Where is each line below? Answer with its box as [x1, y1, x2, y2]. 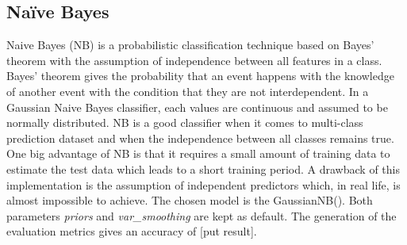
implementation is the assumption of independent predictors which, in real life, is [6, 176, 401, 193]
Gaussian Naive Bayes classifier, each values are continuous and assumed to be [6, 98, 388, 115]
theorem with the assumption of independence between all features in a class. [6, 52, 382, 68]
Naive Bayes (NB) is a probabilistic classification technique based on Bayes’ [6, 36, 374, 53]
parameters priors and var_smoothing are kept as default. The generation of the [6, 207, 397, 224]
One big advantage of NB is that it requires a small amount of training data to [6, 145, 390, 162]
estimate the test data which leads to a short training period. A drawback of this [6, 160, 400, 177]
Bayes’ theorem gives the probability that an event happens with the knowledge [6, 67, 394, 84]
